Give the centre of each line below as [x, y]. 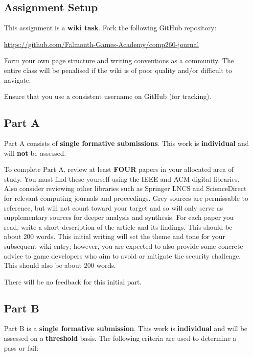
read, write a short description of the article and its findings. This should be [118, 226]
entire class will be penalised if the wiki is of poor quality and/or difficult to [118, 70]
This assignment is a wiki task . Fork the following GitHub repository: [110, 28]
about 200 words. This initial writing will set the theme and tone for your [115, 236]
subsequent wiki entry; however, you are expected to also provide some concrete [124, 246]
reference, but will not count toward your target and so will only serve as [114, 207]
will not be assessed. [35, 153]
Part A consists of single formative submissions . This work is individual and [126, 143]
